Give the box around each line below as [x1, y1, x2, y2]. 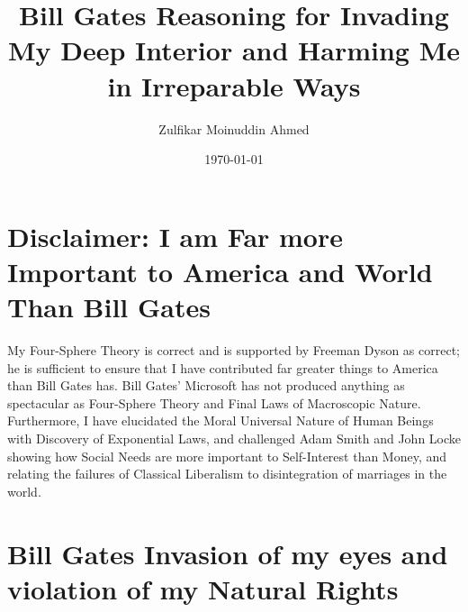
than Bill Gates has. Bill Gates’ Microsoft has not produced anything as [7, 376, 405, 395]
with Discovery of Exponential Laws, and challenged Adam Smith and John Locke [7, 428, 462, 447]
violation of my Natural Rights [7, 570, 399, 607]
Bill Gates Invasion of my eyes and [7, 534, 448, 571]
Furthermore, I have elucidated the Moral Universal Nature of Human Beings [7, 411, 434, 430]
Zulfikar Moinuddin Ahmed [158, 119, 310, 138]
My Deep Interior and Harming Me [8, 32, 460, 69]
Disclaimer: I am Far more [7, 217, 343, 254]
